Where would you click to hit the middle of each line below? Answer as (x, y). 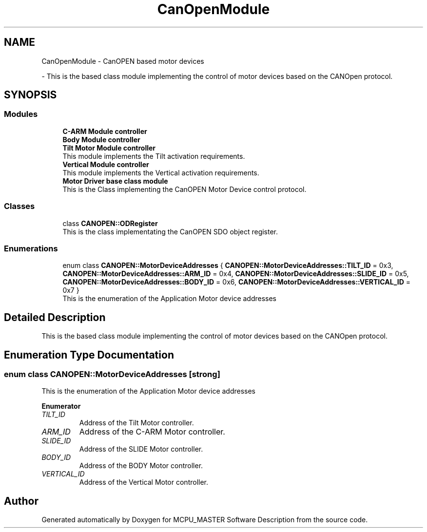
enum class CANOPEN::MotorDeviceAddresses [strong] (112, 374)
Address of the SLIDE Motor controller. (141, 449)
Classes (19, 206)
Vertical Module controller (106, 164)
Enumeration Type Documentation (89, 355)
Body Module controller (101, 139)
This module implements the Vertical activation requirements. (161, 172)
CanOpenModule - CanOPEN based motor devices (123, 61)
